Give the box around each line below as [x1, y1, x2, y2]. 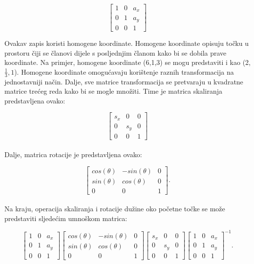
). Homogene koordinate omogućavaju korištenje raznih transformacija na [14, 66, 234, 77]
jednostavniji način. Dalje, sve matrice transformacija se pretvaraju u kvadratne [4, 76, 243, 86]
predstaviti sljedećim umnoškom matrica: [4, 213, 127, 223]
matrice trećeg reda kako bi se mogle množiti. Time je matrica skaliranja [4, 86, 222, 96]
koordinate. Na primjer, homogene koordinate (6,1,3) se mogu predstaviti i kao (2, [4, 57, 251, 67]
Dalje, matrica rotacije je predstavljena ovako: [4, 149, 142, 159]
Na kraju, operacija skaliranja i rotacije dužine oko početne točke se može [4, 203, 225, 214]
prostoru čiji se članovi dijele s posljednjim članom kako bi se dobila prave [4, 47, 227, 58]
